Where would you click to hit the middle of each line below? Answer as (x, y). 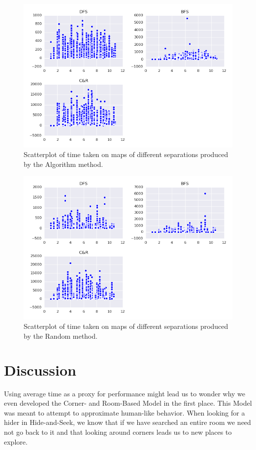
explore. (16, 441)
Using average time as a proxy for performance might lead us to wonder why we (125, 393)
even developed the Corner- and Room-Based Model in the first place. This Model (128, 403)
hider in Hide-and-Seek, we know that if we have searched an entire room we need (128, 422)
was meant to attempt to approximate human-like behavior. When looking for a (125, 412)
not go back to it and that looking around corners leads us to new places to (118, 432)
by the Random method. (61, 336)
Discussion (40, 370)
